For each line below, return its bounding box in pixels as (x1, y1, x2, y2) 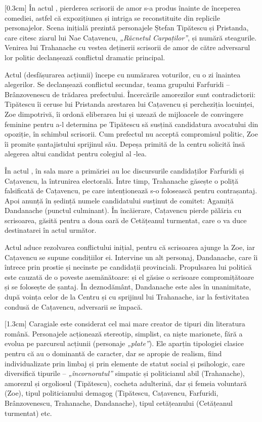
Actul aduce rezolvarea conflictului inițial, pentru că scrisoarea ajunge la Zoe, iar (5, 242, 255, 252)
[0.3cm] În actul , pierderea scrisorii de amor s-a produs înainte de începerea (5, 3, 241, 13)
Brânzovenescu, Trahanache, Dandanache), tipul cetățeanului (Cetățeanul (5, 397, 233, 408)
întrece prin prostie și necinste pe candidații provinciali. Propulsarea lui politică (5, 262, 252, 272)
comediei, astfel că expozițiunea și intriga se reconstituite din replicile (5, 12, 220, 23)
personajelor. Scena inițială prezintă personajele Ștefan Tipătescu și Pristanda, (5, 22, 249, 33)
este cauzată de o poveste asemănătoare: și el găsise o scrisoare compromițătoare (5, 271, 254, 282)
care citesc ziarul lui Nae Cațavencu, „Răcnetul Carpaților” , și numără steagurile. (5, 32, 257, 43)
